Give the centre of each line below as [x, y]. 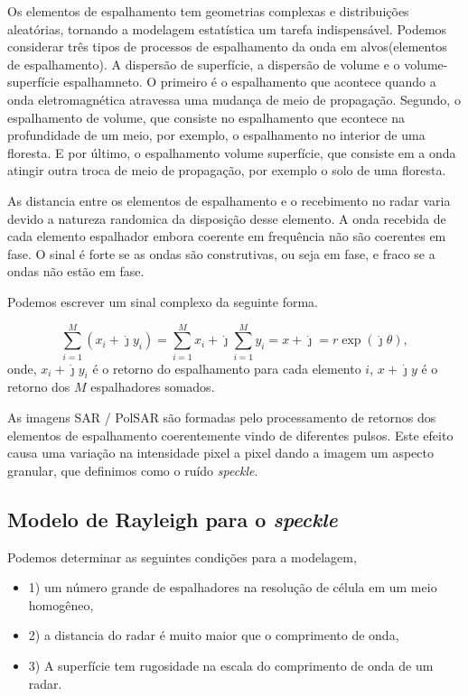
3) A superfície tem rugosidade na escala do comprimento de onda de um [231, 665]
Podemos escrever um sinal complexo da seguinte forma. [163, 301]
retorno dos [39, 387]
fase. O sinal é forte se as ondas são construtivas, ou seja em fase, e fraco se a [221, 253]
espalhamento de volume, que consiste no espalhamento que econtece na [206, 117]
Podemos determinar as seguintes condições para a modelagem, [182, 557]
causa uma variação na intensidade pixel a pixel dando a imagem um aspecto [220, 453]
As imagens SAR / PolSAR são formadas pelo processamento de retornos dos [222, 418]
